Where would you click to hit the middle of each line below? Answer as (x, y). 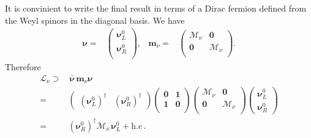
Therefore (23, 66)
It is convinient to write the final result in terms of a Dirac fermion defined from (156, 8)
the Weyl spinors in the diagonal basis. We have (95, 20)
